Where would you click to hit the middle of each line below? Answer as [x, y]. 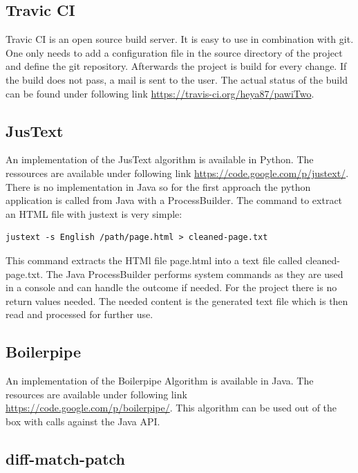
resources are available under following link [96, 394]
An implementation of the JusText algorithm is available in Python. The [160, 159]
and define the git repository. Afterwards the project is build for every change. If [176, 66]
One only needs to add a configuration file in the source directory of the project [174, 52]
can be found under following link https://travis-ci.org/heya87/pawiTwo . [160, 93]
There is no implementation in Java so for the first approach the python [158, 186]
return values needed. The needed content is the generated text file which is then [177, 300]
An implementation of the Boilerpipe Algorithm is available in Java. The [160, 381]
